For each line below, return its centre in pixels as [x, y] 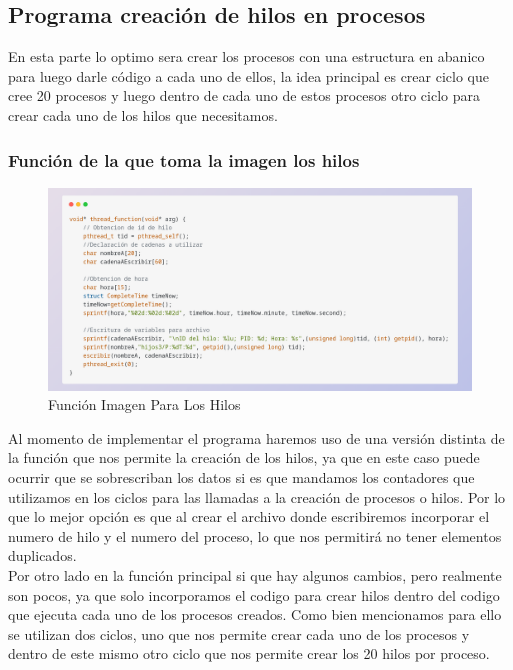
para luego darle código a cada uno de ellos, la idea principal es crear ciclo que [248, 75]
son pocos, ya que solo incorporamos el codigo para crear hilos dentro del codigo [254, 594]
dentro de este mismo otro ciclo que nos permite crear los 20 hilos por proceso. [249, 653]
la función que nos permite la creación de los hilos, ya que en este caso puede [244, 457]
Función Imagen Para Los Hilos [144, 404]
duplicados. [42, 555]
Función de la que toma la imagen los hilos [184, 159]
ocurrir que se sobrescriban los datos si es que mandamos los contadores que [241, 477]
